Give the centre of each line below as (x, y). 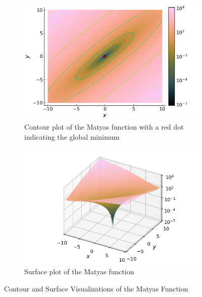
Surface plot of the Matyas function (79, 272)
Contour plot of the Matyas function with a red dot (104, 126)
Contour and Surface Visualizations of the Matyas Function (96, 288)
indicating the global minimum (72, 136)
